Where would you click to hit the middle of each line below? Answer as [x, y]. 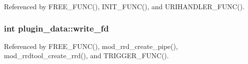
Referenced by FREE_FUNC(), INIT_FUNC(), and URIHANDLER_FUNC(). [124, 6]
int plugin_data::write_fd [56, 28]
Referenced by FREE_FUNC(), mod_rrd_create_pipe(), [91, 46]
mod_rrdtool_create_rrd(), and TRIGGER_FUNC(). [86, 56]
